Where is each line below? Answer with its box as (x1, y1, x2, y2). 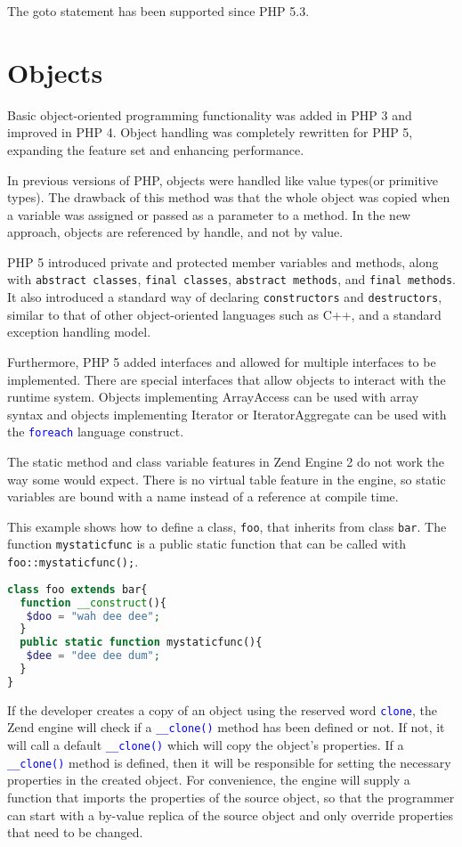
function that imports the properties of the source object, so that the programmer (7, 787, 455, 806)
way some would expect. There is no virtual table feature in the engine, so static (7, 469, 446, 488)
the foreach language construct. (7, 422, 184, 441)
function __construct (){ (20, 596, 167, 609)
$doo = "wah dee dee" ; (26, 609, 160, 623)
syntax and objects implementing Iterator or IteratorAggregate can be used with (7, 404, 447, 423)
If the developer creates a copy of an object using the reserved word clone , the (7, 700, 438, 719)
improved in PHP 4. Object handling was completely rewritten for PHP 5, (7, 123, 413, 142)
